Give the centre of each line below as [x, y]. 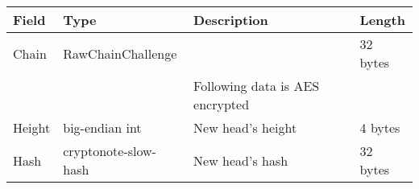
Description [231, 20]
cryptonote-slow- [110, 151]
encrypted [222, 104]
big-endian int [102, 127]
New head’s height [245, 127]
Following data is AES [257, 86]
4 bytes [380, 127]
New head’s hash [241, 160]
